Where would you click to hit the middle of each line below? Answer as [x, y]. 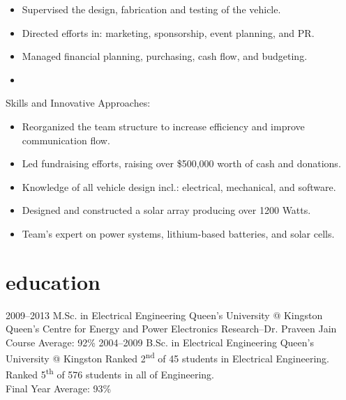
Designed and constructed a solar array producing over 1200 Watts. [166, 210]
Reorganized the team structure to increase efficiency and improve [163, 126]
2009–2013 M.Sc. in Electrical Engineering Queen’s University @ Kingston [164, 315]
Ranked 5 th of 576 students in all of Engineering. [110, 374]
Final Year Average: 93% [59, 388]
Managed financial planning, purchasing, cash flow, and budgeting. [165, 56]
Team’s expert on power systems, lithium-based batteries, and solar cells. [178, 233]
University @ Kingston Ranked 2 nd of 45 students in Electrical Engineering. [167, 357]
